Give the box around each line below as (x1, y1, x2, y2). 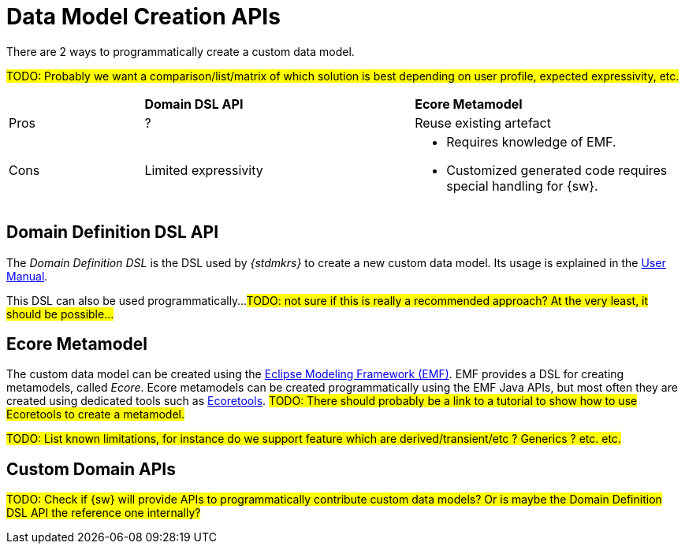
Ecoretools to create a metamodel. (6, 407, 185, 422)
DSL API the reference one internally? (6, 506, 201, 520)
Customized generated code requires (446, 162, 668, 178)
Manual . (6, 269, 48, 283)
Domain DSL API (144, 95, 244, 112)
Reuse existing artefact (415, 114, 551, 131)
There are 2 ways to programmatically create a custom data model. (6, 44, 355, 58)
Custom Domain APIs (6, 459, 176, 479)
